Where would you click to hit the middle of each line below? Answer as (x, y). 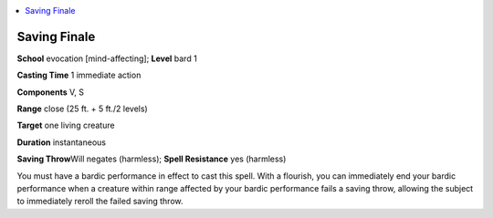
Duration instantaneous (62, 142)
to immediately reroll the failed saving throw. (100, 202)
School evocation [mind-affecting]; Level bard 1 (107, 58)
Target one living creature (66, 125)
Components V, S (50, 92)
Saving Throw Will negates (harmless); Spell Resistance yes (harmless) (152, 159)
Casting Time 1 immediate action (79, 75)
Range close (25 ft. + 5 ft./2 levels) (82, 109)
